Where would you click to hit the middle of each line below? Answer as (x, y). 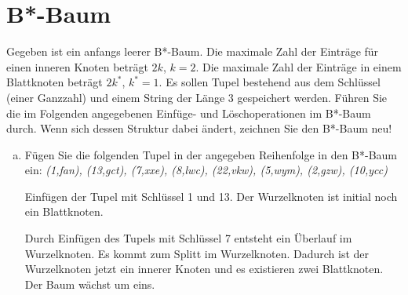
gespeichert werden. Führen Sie (312, 97)
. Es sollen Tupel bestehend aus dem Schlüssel (270, 82)
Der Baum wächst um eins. (90, 284)
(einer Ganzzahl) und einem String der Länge (116, 97)
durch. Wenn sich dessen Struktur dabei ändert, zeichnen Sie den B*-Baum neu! (199, 128)
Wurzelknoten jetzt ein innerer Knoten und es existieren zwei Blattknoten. (204, 269)
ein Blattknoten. (64, 211)
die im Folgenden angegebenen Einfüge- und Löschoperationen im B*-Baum (189, 113)
